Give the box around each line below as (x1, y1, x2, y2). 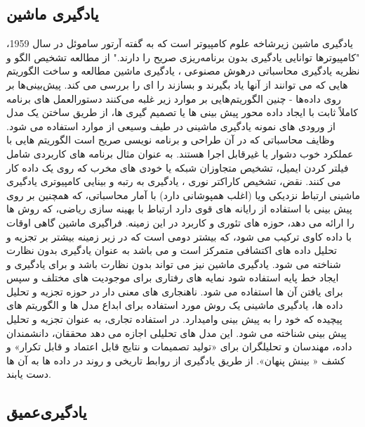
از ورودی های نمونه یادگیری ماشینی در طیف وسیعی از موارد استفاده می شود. (6, 118, 336, 133)
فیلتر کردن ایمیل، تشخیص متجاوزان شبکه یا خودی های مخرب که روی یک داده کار (6, 160, 349, 174)
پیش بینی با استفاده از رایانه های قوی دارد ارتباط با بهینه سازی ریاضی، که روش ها (6, 201, 352, 216)
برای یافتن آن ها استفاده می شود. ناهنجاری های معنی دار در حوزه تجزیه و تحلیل (6, 283, 343, 298)
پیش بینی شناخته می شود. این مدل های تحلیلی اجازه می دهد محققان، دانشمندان (6, 325, 347, 340)
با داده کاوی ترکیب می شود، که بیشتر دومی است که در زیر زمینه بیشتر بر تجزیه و (6, 229, 352, 243)
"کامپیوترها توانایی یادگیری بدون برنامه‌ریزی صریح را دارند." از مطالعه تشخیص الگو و (6, 49, 360, 64)
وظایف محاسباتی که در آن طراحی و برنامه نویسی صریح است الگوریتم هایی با (6, 132, 335, 147)
